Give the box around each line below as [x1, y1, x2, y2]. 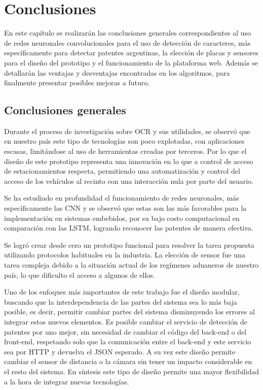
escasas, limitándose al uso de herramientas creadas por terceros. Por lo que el [4, 146, 247, 156]
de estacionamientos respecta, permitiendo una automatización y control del [4, 166, 240, 176]
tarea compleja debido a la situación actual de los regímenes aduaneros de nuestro [4, 259, 259, 270]
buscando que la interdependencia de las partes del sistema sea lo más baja [4, 296, 237, 307]
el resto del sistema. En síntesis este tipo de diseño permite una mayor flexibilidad [4, 366, 259, 376]
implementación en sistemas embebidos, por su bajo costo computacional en [4, 212, 240, 223]
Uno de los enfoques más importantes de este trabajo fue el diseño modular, [4, 286, 240, 297]
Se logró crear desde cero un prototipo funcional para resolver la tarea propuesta [4, 239, 254, 250]
